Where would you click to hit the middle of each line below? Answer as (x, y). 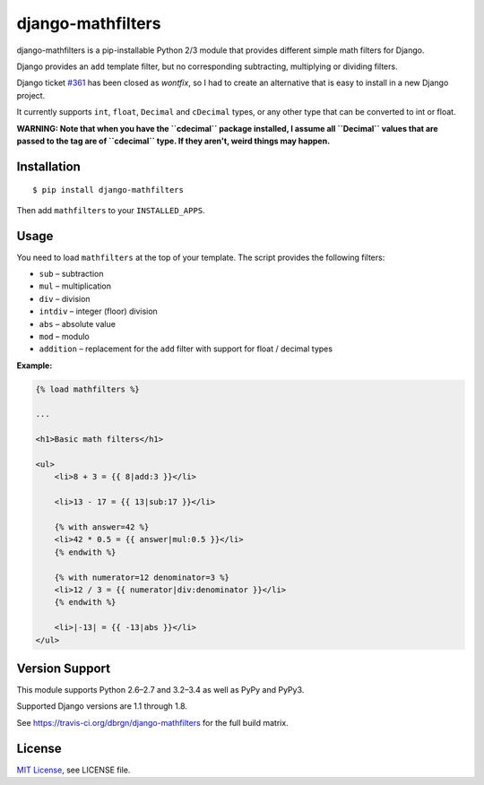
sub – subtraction (71, 273)
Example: (35, 365)
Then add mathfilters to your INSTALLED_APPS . (111, 210)
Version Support (64, 668)
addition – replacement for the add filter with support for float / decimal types (186, 349)
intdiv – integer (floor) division (99, 311)
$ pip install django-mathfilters (108, 190)
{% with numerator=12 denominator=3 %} (142, 577)
